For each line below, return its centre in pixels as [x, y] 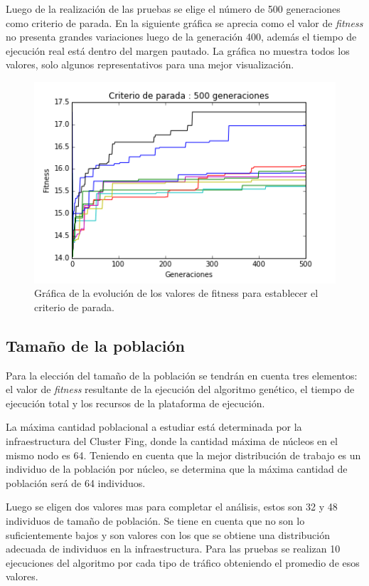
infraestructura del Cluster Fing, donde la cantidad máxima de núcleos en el [172, 440]
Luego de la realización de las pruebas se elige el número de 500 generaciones [173, 9]
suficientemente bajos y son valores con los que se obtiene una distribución [168, 534]
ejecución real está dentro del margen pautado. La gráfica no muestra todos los [178, 50]
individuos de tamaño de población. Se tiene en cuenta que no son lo [155, 520]
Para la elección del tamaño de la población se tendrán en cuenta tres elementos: [182, 375]
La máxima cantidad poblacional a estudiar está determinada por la [154, 427]
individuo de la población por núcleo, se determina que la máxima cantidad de [177, 469]
